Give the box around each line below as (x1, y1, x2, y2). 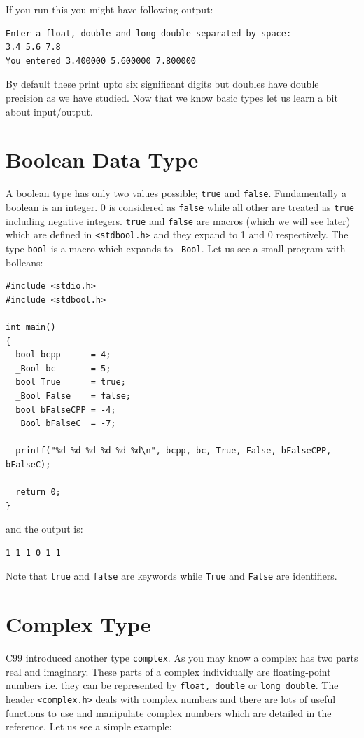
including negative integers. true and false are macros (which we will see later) (6, 213, 351, 228)
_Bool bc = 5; (15, 363, 111, 374)
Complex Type (6, 610, 151, 638)
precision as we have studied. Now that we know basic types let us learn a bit (6, 90, 338, 104)
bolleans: (6, 254, 43, 269)
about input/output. (6, 104, 93, 118)
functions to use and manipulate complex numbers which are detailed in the (6, 705, 332, 720)
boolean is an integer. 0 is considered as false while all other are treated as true (6, 199, 354, 214)
